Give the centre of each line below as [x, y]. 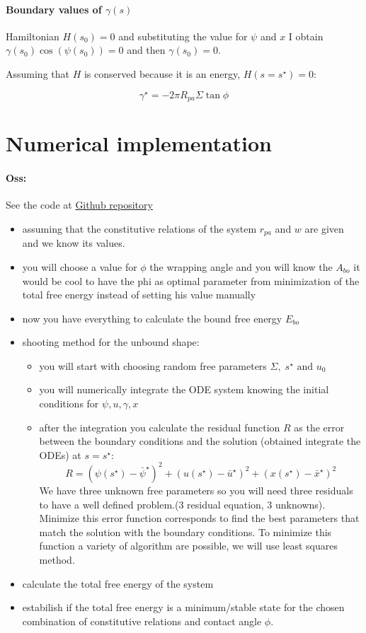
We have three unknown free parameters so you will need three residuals [196, 490]
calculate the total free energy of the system [118, 583]
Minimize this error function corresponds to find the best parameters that [199, 518]
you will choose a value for [80, 266]
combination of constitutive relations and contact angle [142, 621]
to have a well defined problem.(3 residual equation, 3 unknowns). [182, 504]
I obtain [306, 36]
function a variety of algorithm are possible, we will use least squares [188, 546]
